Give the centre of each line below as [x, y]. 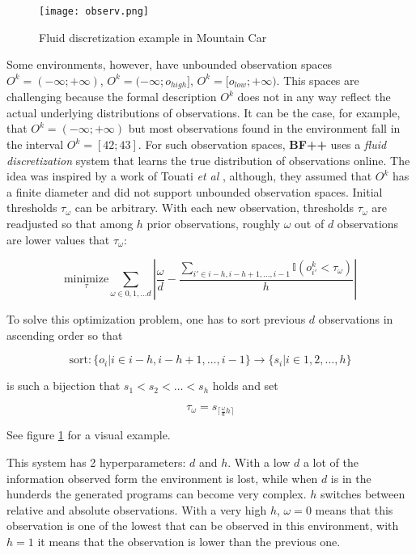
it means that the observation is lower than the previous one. [189, 541]
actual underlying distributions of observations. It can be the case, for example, [204, 112]
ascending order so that [65, 335]
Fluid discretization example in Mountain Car [153, 37]
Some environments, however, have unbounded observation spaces [170, 64]
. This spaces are [318, 80]
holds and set [245, 386]
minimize [86, 280]
